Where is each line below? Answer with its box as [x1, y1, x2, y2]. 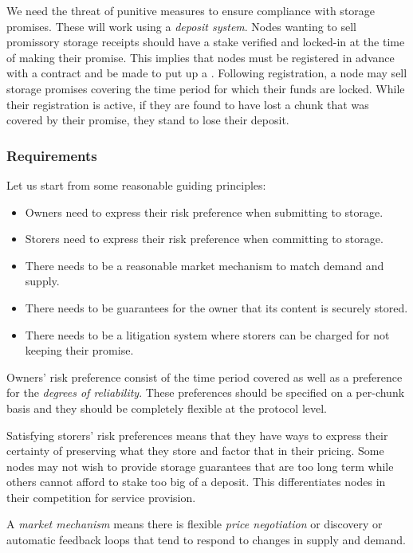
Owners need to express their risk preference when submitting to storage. [25, 203, 383, 220]
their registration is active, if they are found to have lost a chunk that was [6, 96, 369, 112]
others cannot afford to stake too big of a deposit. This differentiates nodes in [6, 473, 386, 490]
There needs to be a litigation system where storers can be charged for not [25, 326, 390, 343]
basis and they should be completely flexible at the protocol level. [6, 399, 327, 416]
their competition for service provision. [6, 488, 196, 505]
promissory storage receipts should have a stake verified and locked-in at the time [6, 33, 405, 50]
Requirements [6, 145, 97, 165]
